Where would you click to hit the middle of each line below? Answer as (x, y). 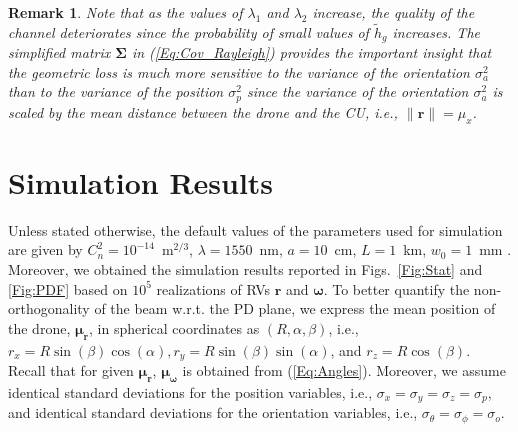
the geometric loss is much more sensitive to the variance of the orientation (239, 71)
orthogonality (49, 308)
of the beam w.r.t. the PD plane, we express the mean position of (295, 308)
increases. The (436, 31)
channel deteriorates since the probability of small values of (188, 31)
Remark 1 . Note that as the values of (125, 12)
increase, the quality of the (393, 12)
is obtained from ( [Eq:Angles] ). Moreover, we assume (344, 370)
